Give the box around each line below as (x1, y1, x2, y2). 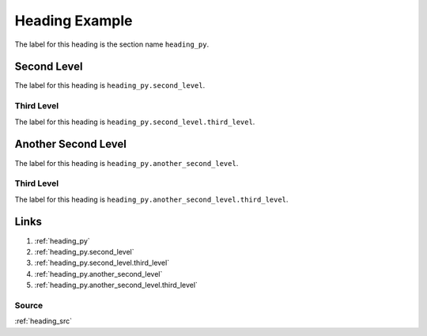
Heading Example (14, 12, 134, 29)
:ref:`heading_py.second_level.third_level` (34, 258, 170, 268)
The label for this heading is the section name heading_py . (14, 40, 210, 49)
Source (14, 300, 43, 311)
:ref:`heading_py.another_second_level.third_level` (34, 281, 198, 290)
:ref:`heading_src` (14, 316, 73, 326)
